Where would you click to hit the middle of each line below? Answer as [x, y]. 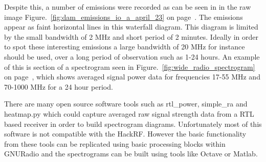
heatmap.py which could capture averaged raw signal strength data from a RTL [129, 113]
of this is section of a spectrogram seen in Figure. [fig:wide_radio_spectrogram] [130, 66]
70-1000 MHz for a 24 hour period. [59, 86]
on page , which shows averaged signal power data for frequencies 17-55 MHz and [132, 77]
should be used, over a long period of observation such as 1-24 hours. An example [132, 56]
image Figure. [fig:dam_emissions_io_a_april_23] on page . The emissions [124, 17]
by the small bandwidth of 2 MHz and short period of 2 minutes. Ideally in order [131, 36]
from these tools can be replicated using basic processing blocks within [115, 143]
